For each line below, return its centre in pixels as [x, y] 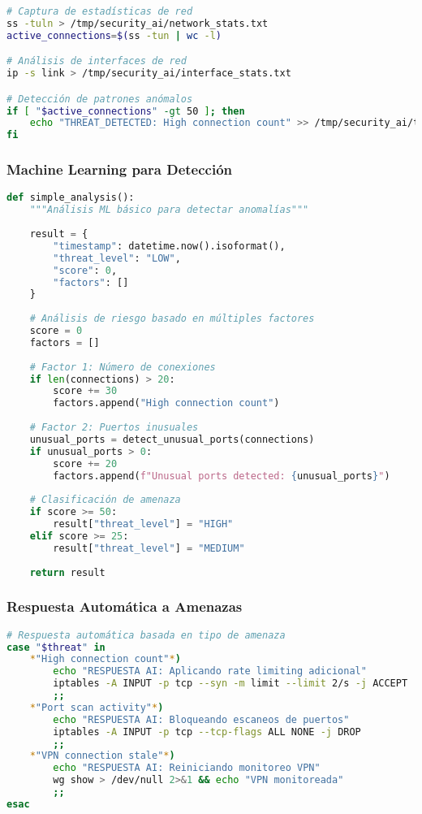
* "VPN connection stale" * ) [102, 756]
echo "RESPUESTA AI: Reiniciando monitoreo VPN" [187, 768]
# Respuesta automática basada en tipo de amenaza [146, 635]
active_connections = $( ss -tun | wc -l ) [114, 35]
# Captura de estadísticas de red [100, 11]
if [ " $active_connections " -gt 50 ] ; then [126, 111]
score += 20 [85, 463]
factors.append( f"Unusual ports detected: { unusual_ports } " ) [222, 476]
